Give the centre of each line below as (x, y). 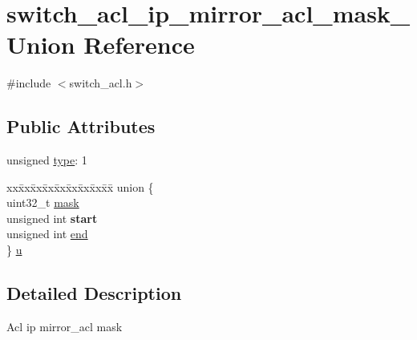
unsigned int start (52, 218)
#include (29, 83)
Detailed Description (94, 293)
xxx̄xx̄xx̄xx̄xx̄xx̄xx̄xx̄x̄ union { (80, 186)
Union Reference (101, 45)
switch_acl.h (101, 83)
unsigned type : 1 (47, 160)
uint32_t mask (43, 202)
